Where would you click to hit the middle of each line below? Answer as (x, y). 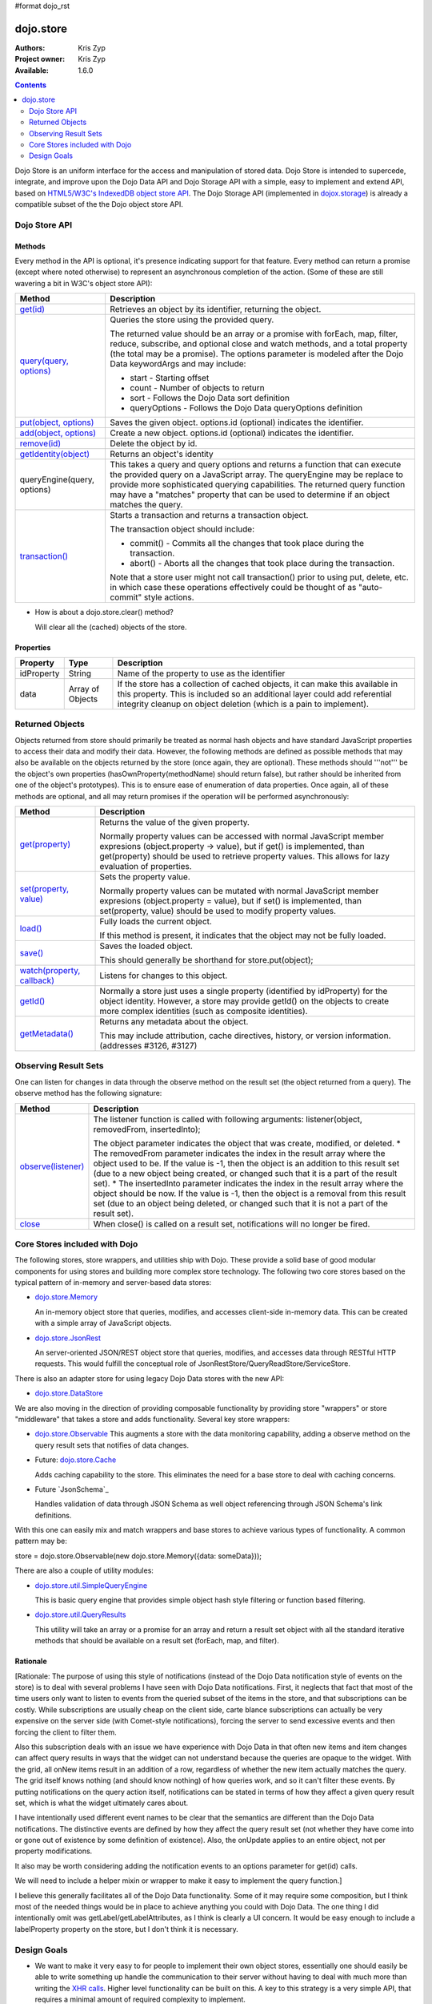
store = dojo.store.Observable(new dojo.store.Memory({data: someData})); (138, 1556)
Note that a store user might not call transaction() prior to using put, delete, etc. (260, 577)
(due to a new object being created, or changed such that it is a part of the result (245, 1173)
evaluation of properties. (146, 866)
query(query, (44, 361)
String (80, 673)
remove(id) (40, 443)
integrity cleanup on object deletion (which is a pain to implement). (243, 704)
